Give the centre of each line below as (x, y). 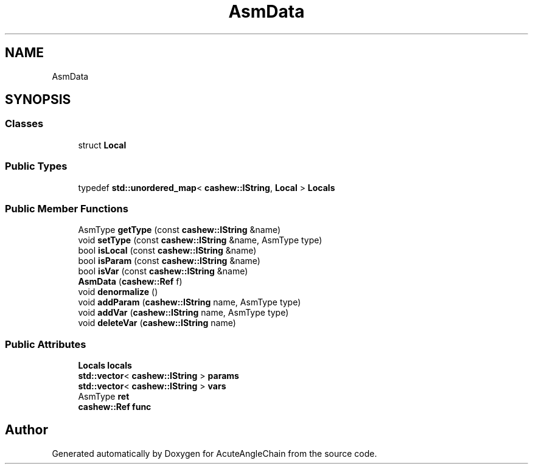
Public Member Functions (67, 208)
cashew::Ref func (115, 407)
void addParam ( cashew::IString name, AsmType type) (190, 302)
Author (26, 430)
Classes (24, 124)
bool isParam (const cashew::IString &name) (169, 261)
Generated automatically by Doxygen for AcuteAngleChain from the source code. (214, 453)
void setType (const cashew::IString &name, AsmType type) (200, 240)
